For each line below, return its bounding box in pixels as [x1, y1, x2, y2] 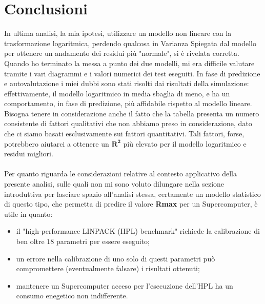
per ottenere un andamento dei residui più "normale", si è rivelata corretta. [4, 48, 239, 58]
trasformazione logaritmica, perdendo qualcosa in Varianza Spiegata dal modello [4, 37, 256, 48]
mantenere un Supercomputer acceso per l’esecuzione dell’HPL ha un [16, 280, 233, 291]
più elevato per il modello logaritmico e [123, 138, 247, 149]
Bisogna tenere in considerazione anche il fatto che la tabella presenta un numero [4, 108, 259, 118]
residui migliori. [4, 148, 53, 159]
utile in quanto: [4, 208, 53, 219]
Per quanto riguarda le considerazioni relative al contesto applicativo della [4, 168, 237, 179]
